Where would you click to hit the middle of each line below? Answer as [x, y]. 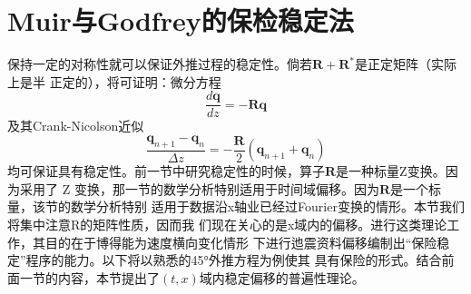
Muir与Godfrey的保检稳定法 [181, 20]
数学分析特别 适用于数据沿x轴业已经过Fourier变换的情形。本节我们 [267, 206]
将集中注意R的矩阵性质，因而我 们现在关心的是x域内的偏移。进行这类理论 [227, 224]
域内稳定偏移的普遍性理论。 [282, 277]
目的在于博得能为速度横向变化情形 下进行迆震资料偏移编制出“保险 [241, 242]
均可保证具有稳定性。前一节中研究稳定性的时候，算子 [166, 171]
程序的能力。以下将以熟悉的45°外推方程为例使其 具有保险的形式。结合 [234, 260]
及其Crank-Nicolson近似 [76, 126]
